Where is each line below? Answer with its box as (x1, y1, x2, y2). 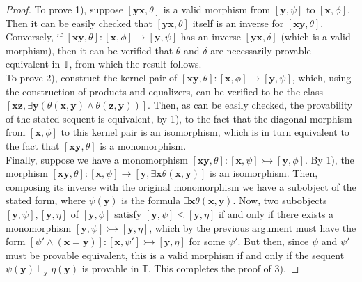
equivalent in (6, 56, 61, 71)
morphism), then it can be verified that (6, 42, 173, 57)
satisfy (114, 206, 142, 221)
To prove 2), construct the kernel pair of (6, 70, 178, 84)
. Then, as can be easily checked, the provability (148, 97, 353, 112)
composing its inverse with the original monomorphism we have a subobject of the (6, 179, 356, 194)
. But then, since (237, 234, 309, 249)
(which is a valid (281, 29, 351, 44)
